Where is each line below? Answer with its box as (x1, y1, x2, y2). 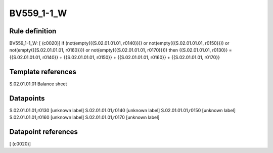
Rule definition (9, 27, 57, 35)
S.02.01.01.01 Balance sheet (9, 81, 67, 87)
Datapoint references (9, 127, 78, 136)
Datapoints (9, 94, 45, 103)
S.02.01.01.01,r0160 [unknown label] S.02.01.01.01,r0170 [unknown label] (9, 114, 160, 121)
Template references (9, 67, 77, 76)
